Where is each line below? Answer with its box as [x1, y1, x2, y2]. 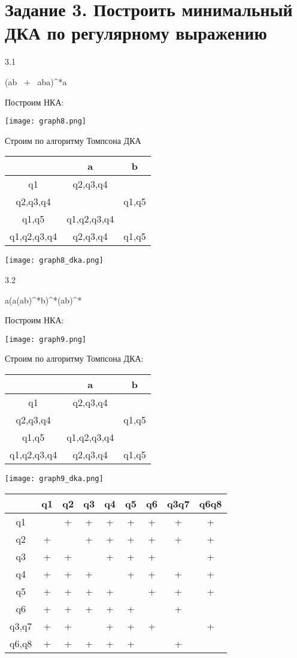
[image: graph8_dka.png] [5, 256, 104, 265]
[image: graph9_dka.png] [5, 474, 104, 483]
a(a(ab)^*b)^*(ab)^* [5, 293, 82, 306]
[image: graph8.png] [5, 117, 87, 126]
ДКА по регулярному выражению [5, 20, 267, 45]
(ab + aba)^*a [5, 75, 67, 88]
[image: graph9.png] [5, 335, 87, 344]
